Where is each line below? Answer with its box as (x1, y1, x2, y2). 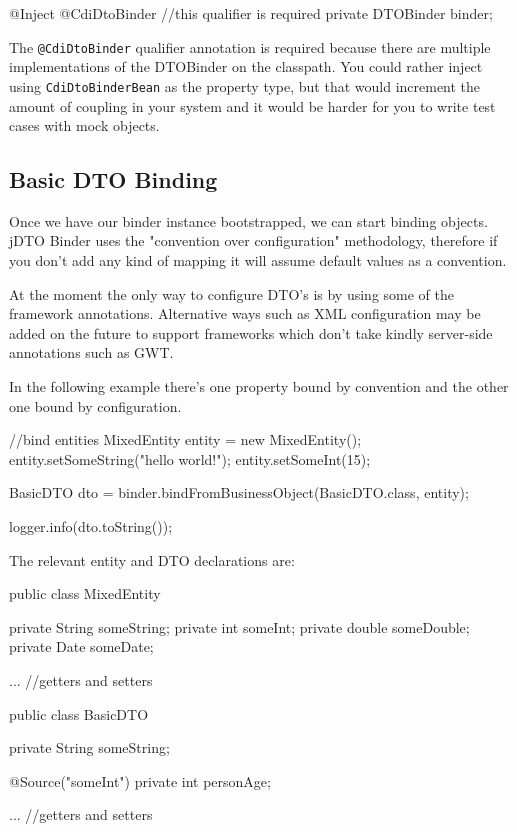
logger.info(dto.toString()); (9, 516, 173, 537)
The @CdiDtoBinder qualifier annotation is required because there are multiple (9, 36, 491, 57)
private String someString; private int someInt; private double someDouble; (9, 616, 470, 637)
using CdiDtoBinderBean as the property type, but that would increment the (9, 75, 481, 96)
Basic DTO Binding (9, 164, 218, 195)
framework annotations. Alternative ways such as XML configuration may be (9, 303, 481, 324)
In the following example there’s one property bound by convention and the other (9, 376, 509, 397)
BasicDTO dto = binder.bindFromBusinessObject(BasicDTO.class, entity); (9, 482, 469, 503)
